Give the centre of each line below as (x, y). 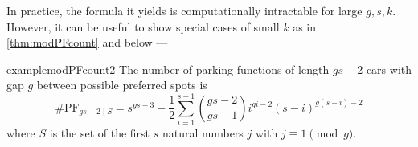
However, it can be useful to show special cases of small (143, 26)
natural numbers (203, 133)
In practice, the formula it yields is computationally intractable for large (184, 10)
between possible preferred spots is (122, 85)
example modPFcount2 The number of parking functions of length (168, 69)
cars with (389, 69)
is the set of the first (100, 133)
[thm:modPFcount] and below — (87, 42)
